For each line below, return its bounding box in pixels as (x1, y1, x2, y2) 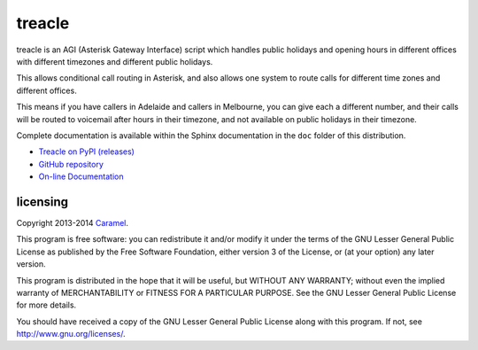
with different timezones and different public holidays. (16, 56, 213, 66)
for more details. (16, 299, 77, 310)
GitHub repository (38, 159, 104, 169)
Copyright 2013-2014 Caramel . (16, 217, 128, 228)
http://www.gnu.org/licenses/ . (16, 329, 126, 339)
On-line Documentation (38, 171, 124, 182)
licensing (16, 194, 69, 209)
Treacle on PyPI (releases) (38, 146, 135, 157)
